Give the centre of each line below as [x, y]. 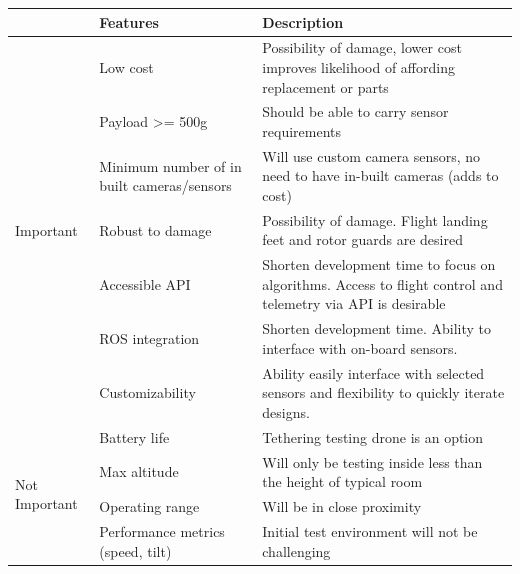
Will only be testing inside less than [372, 461]
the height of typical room [342, 481]
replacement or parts [325, 86]
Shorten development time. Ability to [377, 328]
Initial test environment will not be [370, 530]
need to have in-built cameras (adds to [380, 175]
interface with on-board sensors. [360, 347]
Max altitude [139, 471]
